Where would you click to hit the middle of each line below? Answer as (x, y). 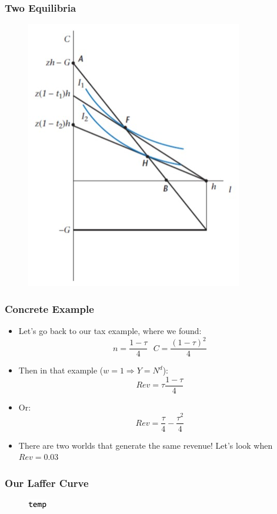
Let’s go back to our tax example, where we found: (110, 331)
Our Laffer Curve (47, 483)
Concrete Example (49, 308)
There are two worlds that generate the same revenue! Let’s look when (146, 445)
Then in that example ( (61, 370)
